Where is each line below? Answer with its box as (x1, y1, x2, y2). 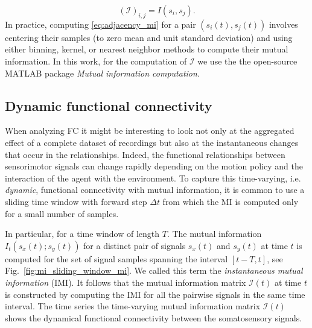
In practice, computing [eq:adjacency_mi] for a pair (5, 17, 196, 30)
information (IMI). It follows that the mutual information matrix (5, 276, 246, 288)
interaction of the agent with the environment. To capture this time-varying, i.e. (5, 171, 301, 184)
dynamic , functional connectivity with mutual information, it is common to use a (5, 183, 305, 196)
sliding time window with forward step (5, 195, 147, 207)
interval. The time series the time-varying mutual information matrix (5, 300, 261, 312)
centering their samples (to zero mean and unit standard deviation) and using (5, 31, 293, 43)
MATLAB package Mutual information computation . (5, 66, 200, 79)
